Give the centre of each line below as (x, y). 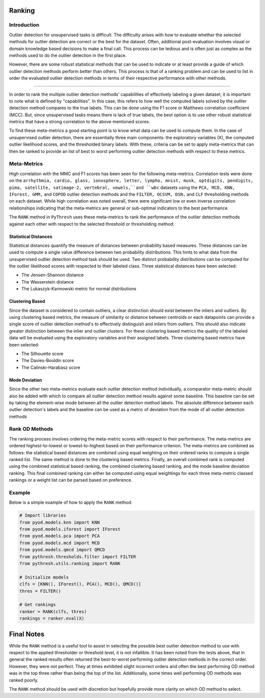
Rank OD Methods (31, 429)
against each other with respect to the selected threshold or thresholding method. (92, 224)
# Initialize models (44, 577)
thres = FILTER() (40, 591)
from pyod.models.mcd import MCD (60, 543)
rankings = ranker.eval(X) (52, 619)
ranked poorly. (24, 680)
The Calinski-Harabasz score (51, 367)
